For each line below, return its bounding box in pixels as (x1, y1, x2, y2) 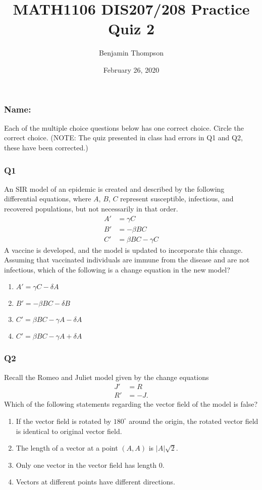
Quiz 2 (108, 18, 155, 39)
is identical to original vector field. (16, 425, 122, 436)
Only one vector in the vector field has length (16, 459, 157, 470)
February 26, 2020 (103, 64, 160, 75)
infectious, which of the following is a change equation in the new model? (4, 264, 230, 275)
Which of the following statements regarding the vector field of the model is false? (4, 399, 258, 409)
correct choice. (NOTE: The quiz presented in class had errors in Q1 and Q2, (4, 132, 243, 143)
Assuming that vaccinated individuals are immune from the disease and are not (4, 254, 250, 265)
